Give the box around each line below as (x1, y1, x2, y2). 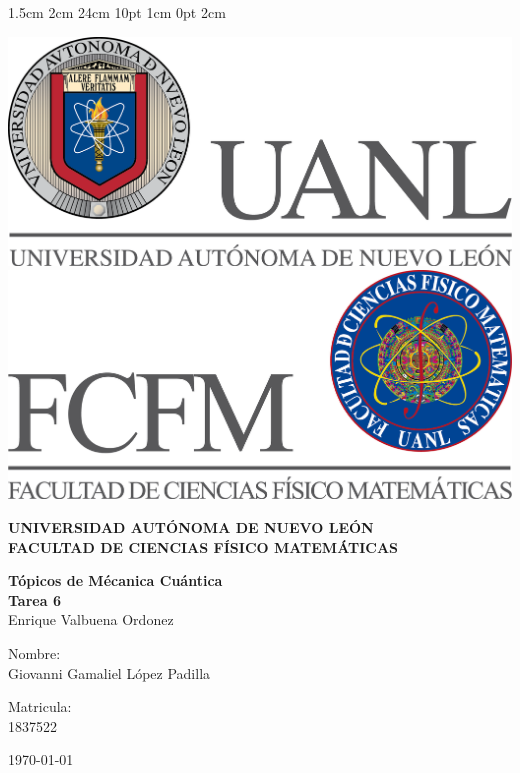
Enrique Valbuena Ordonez (8, 609, 174, 630)
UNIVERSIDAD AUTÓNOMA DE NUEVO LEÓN (8, 516, 374, 537)
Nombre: (8, 642, 61, 663)
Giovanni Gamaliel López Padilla (8, 662, 211, 683)
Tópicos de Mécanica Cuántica (8, 570, 223, 591)
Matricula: (8, 696, 72, 717)
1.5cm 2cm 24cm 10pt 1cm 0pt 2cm (8, 2, 226, 22)
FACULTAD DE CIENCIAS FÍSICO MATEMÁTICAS (8, 536, 399, 557)
